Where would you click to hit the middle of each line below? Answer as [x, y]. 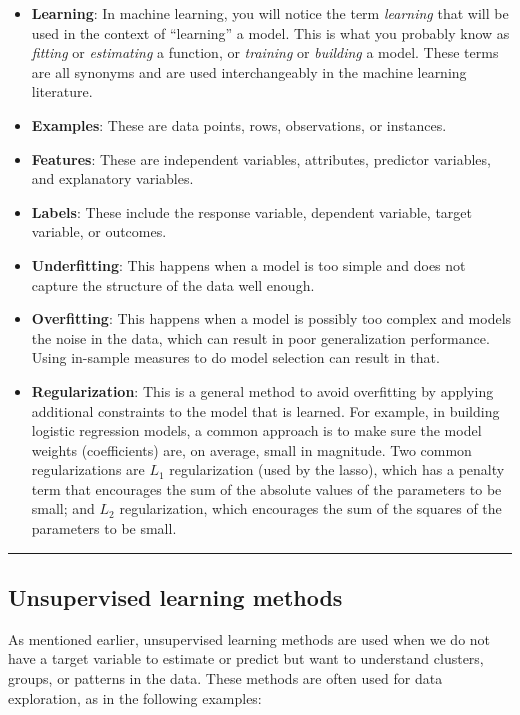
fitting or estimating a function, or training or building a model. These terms [265, 52]
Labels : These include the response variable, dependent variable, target [252, 211]
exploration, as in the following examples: [135, 697]
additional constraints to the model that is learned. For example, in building [265, 410]
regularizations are [88, 469]
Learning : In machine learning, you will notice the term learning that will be [270, 13]
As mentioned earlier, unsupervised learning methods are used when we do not [249, 638]
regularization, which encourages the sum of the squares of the [310, 508]
